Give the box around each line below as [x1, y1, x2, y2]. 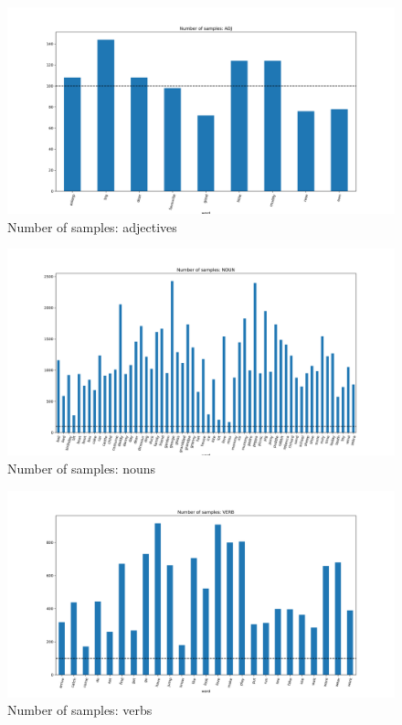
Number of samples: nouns [7, 458, 156, 477]
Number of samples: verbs [7, 700, 153, 720]
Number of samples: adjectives [7, 217, 177, 236]
